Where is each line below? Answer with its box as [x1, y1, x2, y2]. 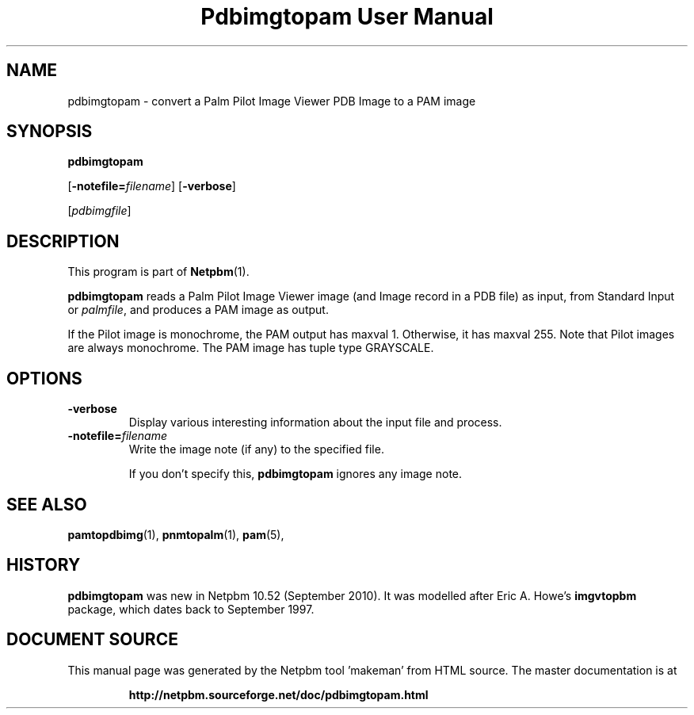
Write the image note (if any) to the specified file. [128, 442, 384, 457]
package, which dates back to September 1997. [67, 602, 315, 616]
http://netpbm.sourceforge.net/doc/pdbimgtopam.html [128, 687, 429, 702]
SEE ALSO [6, 494, 87, 514]
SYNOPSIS [6, 121, 93, 142]
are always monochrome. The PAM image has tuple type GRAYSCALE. [67, 341, 434, 355]
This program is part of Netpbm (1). [67, 265, 250, 279]
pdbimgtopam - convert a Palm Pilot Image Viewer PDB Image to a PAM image [67, 94, 476, 108]
